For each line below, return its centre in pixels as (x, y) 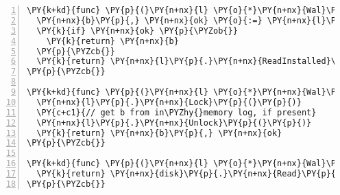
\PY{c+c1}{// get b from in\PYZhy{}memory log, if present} (177, 112)
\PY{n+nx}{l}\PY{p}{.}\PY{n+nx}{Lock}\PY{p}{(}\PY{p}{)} (169, 102)
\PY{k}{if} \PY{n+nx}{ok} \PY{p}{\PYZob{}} (137, 31)
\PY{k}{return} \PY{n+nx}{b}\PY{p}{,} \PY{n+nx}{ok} (159, 133)
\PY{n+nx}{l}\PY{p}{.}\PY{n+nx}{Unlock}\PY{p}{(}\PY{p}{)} (174, 123)
